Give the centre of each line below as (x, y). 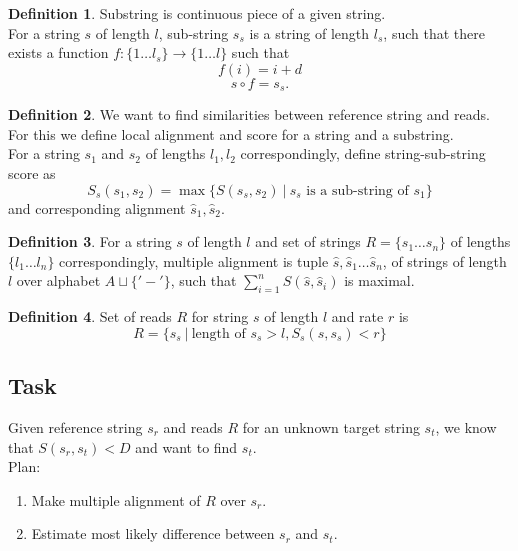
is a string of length (309, 32)
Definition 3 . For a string (90, 241)
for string (220, 316)
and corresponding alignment (97, 207)
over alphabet (58, 280)
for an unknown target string (331, 426)
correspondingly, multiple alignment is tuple (194, 260)
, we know (466, 426)
